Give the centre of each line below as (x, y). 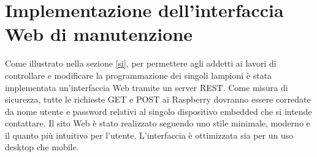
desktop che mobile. (42, 147)
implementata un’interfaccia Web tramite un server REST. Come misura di (147, 87)
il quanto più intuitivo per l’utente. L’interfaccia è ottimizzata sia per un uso (149, 135)
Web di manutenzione (99, 34)
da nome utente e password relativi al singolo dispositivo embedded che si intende (158, 111)
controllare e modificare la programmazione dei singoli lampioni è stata (139, 75)
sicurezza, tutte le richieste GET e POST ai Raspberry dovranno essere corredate (158, 99)
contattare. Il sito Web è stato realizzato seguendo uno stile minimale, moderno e (158, 123)
